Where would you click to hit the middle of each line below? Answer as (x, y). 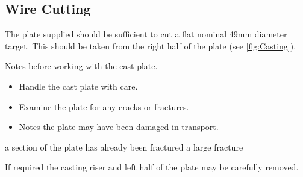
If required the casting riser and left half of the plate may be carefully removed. (152, 167)
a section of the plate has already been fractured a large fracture (124, 147)
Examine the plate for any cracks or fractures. (104, 106)
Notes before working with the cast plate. (81, 66)
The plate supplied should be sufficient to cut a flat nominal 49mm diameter (146, 34)
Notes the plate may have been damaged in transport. (119, 127)
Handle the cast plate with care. (78, 86)
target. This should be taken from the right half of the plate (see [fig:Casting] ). (151, 45)
